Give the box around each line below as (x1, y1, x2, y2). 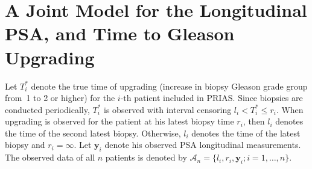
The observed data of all (5, 151, 95, 164)
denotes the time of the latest (191, 126, 301, 139)
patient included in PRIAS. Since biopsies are (134, 91, 303, 104)
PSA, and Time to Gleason (5, 21, 235, 46)
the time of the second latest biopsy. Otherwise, (5, 126, 181, 139)
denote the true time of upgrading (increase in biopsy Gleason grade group (31, 79, 308, 92)
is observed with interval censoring (104, 103, 232, 115)
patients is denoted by (105, 151, 187, 164)
